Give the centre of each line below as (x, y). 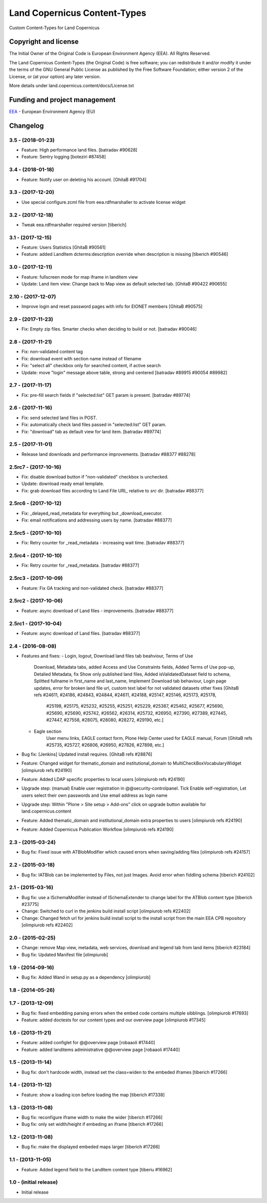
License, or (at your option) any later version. (55, 76)
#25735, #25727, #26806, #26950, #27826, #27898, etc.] (105, 745)
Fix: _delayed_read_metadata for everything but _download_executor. (92, 513)
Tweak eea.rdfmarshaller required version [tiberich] (74, 225)
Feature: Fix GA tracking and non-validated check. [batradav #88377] (92, 588)
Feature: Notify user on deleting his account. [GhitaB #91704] (84, 179)
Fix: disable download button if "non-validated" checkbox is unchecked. (95, 477)
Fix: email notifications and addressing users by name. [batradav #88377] (97, 520)
